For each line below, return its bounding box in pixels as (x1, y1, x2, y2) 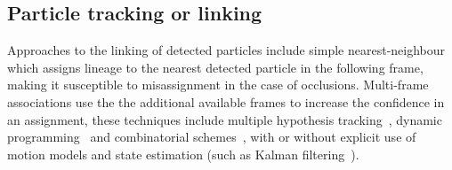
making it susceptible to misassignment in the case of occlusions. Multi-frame (7, 75, 429, 94)
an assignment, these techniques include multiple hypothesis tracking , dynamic (7, 110, 442, 128)
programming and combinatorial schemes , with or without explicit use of (7, 127, 416, 146)
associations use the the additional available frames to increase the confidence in (7, 92, 445, 111)
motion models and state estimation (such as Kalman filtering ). (7, 144, 359, 163)
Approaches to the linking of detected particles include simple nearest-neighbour (7, 41, 446, 59)
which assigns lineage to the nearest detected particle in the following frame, (7, 58, 424, 76)
